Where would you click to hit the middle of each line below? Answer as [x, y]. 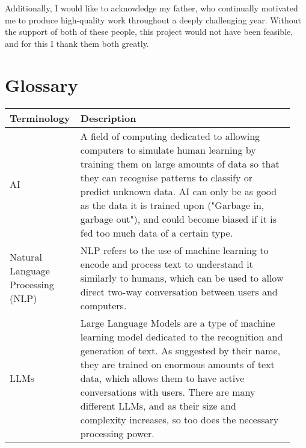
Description [108, 118]
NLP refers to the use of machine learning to [174, 250]
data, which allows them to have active [162, 378]
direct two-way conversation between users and [179, 291]
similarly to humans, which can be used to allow [182, 277]
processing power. [117, 433]
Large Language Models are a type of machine [178, 322]
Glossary [41, 84]
